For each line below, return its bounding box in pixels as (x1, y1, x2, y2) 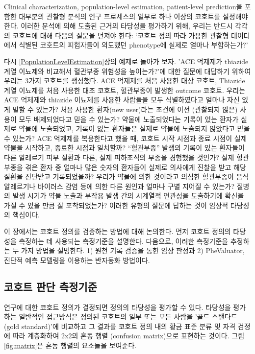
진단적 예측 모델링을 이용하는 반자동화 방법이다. (4, 255, 150, 265)
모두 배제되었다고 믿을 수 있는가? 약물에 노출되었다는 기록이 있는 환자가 (19, 114, 239, 124)
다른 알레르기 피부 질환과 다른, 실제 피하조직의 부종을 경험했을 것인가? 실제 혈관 (4, 152, 249, 162)
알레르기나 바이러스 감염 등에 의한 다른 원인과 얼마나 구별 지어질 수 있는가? (4, 181, 235, 191)
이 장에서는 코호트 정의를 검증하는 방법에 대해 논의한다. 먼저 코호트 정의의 (4, 226, 231, 236)
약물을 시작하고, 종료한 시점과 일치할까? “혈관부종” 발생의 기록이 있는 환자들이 (4, 142, 245, 153)
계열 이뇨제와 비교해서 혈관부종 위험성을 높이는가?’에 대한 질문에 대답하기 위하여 (4, 66, 251, 76)
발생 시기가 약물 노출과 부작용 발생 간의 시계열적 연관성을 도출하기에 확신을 (12, 190, 244, 201)
